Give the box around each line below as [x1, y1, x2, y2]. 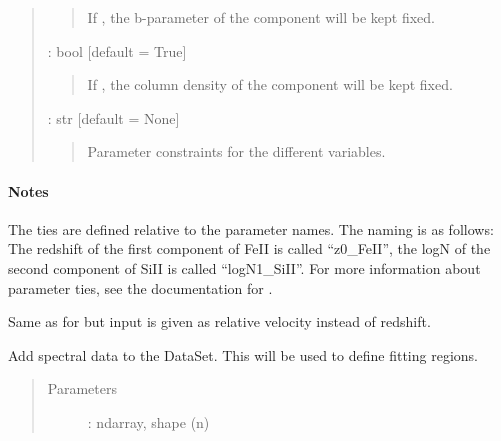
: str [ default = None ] [47, 107, 180, 128]
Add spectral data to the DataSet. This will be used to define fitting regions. [8, 344, 478, 365]
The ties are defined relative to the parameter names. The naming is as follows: [8, 218, 494, 239]
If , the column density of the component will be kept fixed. [87, 74, 453, 95]
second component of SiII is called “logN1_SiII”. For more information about [8, 257, 481, 278]
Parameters [47, 378, 117, 399]
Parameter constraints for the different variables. [87, 141, 386, 162]
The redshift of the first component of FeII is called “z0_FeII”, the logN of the [8, 238, 491, 259]
